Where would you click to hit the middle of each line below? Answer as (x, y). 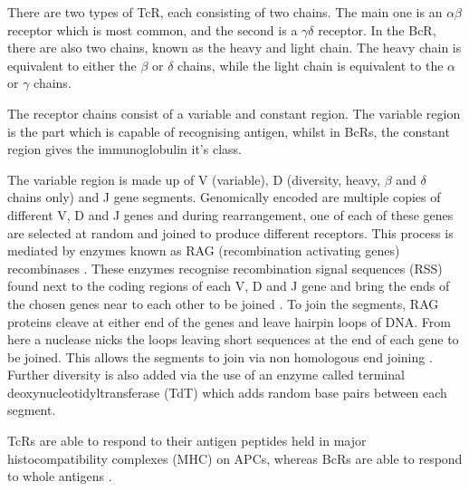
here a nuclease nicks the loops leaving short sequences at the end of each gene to (233, 339)
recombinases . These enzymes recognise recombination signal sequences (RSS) (225, 268)
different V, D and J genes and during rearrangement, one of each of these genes (230, 214)
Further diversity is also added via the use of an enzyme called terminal (206, 375)
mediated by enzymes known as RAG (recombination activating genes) (204, 250)
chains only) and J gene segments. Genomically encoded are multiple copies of (224, 197)
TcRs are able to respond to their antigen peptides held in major (187, 441)
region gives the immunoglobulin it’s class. (124, 149)
